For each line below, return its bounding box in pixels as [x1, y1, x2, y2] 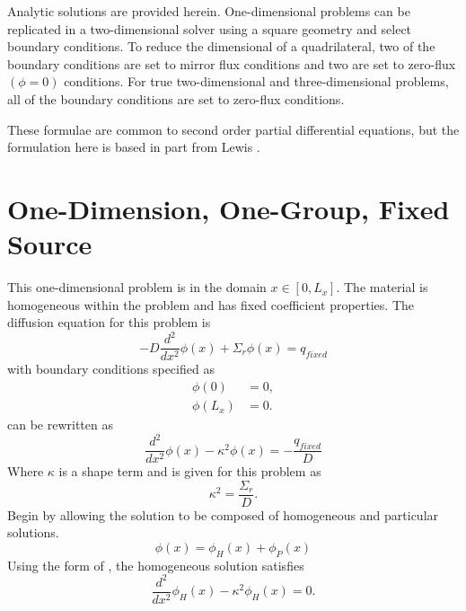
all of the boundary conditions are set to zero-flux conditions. [7, 89, 345, 108]
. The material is [336, 278, 428, 297]
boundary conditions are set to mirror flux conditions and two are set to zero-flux [7, 54, 456, 73]
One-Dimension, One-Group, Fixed [7, 190, 450, 226]
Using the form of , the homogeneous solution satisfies [7, 555, 304, 574]
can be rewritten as [7, 415, 113, 434]
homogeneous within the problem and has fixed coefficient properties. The [7, 295, 415, 314]
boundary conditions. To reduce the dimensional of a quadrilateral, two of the [7, 37, 435, 56]
